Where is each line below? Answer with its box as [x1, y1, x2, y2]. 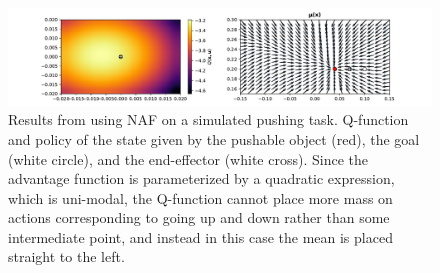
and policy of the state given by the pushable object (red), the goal [8, 128, 420, 149]
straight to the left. [8, 246, 125, 267]
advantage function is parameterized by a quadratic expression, [8, 168, 395, 189]
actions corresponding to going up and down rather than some [8, 207, 390, 228]
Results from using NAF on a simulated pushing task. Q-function [8, 109, 409, 130]
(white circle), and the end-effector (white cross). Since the [8, 148, 368, 169]
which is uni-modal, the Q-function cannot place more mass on [8, 187, 393, 208]
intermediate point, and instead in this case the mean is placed [8, 226, 393, 247]
